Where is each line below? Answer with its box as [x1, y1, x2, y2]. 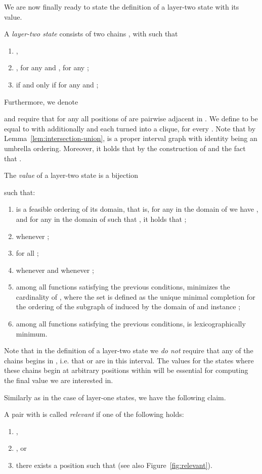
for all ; [16, 248, 39, 258]
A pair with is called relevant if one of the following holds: [4, 409, 184, 419]
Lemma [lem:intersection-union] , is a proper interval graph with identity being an [4, 133, 257, 144]
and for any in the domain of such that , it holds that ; [16, 213, 187, 224]
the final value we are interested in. [4, 375, 113, 386]
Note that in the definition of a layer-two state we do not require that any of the [4, 345, 253, 356]
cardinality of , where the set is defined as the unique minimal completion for [16, 291, 255, 302]
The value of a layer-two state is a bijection [4, 170, 139, 180]
